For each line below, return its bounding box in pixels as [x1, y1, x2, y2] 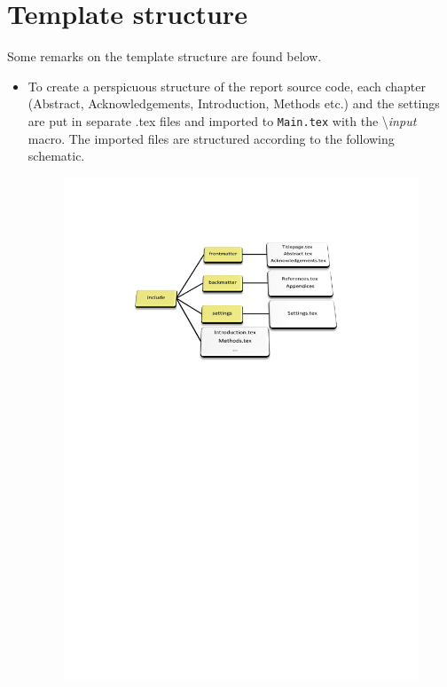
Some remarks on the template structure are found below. [7, 47, 322, 66]
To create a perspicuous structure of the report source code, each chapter [27, 76, 426, 95]
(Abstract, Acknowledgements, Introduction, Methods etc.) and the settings [27, 94, 440, 113]
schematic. [27, 146, 85, 165]
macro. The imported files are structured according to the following [27, 129, 395, 147]
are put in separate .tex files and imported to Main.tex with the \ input [27, 111, 417, 130]
